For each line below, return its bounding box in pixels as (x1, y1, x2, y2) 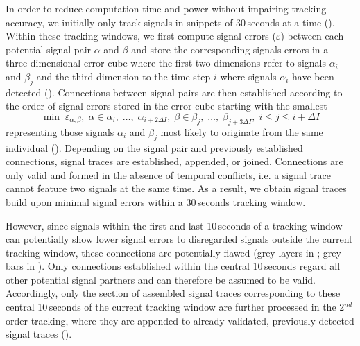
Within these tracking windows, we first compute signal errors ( (6, 28, 276, 43)
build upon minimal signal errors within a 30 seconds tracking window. (6, 194, 306, 209)
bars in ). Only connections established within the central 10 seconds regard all (6, 259, 341, 273)
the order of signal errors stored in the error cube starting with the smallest (6, 98, 327, 113)
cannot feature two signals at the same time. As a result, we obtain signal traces (6, 181, 347, 196)
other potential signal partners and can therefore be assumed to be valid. (6, 272, 316, 286)
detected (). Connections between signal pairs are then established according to (6, 85, 343, 99)
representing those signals (6, 124, 114, 139)
